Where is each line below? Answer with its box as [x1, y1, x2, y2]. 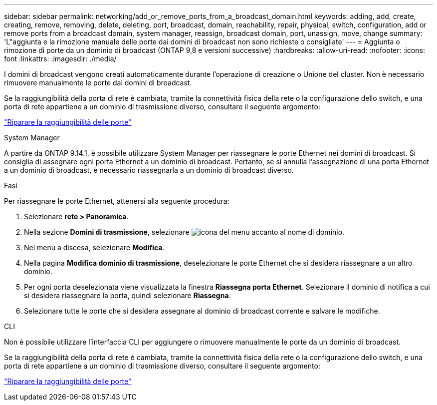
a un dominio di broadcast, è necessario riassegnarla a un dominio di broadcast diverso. [4, 166, 294, 174]
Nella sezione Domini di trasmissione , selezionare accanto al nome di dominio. [24, 228, 345, 236]
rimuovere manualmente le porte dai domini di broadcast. [4, 78, 192, 87]
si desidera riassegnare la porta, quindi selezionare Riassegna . [24, 291, 231, 300]
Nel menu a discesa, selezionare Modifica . [24, 243, 165, 252]
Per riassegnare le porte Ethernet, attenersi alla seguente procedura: [4, 197, 229, 205]
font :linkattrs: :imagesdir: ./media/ [4, 54, 117, 63]
